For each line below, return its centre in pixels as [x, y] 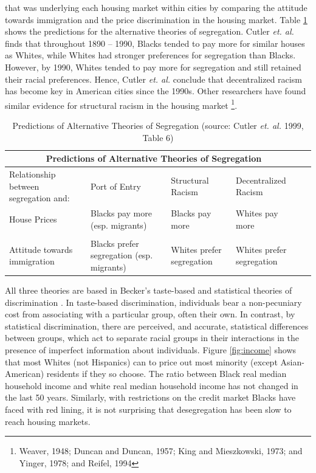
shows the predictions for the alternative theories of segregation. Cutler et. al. [149, 31]
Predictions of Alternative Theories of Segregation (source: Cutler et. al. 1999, [158, 125]
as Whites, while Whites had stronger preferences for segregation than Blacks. [150, 55]
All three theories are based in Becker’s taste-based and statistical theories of [149, 290]
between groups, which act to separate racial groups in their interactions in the [152, 338]
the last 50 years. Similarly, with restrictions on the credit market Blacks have [150, 397]
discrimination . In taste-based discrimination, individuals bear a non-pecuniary [153, 302]
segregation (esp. [122, 255]
